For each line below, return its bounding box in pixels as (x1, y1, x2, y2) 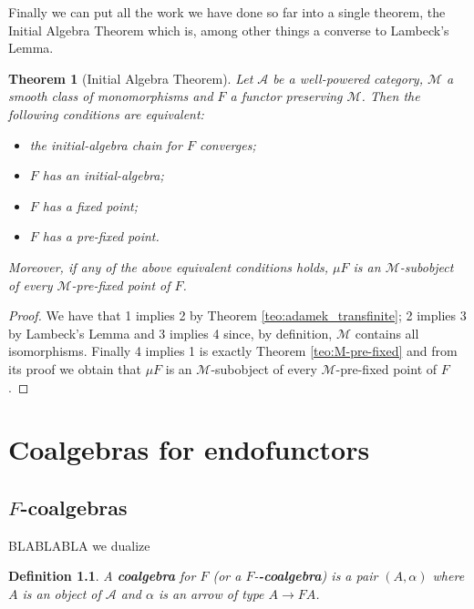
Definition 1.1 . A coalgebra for (8, 566, 196, 585)
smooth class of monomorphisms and (8, 86, 213, 106)
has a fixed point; (42, 196, 138, 215)
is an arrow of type (158, 584, 264, 603)
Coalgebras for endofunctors (8, 431, 370, 468)
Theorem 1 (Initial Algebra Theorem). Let (8, 68, 253, 87)
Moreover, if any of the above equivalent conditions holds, (8, 257, 329, 276)
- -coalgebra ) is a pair (253, 566, 378, 585)
